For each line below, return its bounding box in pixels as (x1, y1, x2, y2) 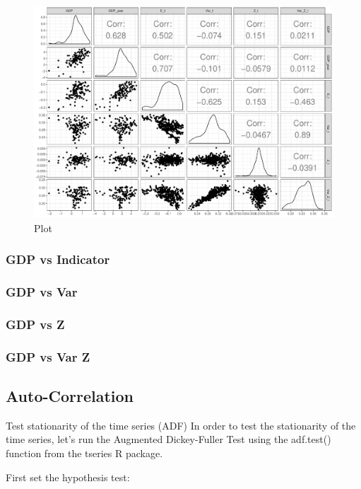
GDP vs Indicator (6, 251, 110, 268)
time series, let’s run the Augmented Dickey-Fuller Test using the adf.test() (6, 432, 331, 447)
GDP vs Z (6, 315, 65, 333)
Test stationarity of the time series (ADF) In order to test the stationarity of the (6, 418, 356, 432)
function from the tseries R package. (6, 446, 163, 461)
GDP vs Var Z (6, 347, 90, 365)
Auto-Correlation (6, 385, 134, 407)
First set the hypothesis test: (6, 469, 130, 484)
